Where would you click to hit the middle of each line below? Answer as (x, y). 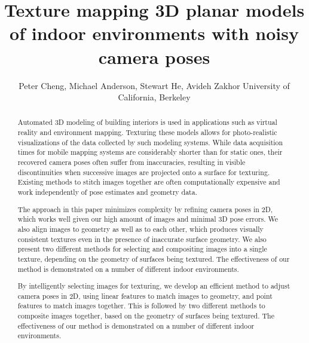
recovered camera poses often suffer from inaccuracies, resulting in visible (131, 162)
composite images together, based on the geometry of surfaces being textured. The (146, 316)
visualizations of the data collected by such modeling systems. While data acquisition (150, 142)
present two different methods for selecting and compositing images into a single (142, 249)
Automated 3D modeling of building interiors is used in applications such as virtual (147, 122)
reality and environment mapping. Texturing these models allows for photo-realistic (147, 132)
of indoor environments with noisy (154, 33)
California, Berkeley (154, 97)
